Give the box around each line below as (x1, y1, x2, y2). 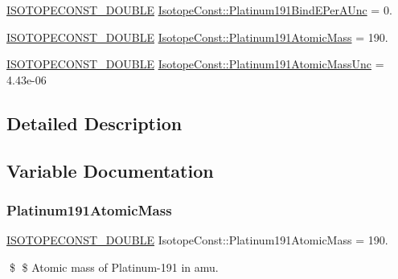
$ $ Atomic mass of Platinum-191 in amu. (9, 258, 219, 275)
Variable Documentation (6, 158, 214, 183)
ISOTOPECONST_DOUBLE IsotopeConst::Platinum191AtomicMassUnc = (6, 55, 384, 72)
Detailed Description (6, 110, 183, 135)
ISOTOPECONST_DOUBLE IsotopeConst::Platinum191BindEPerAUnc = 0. (6, 2, 392, 18)
